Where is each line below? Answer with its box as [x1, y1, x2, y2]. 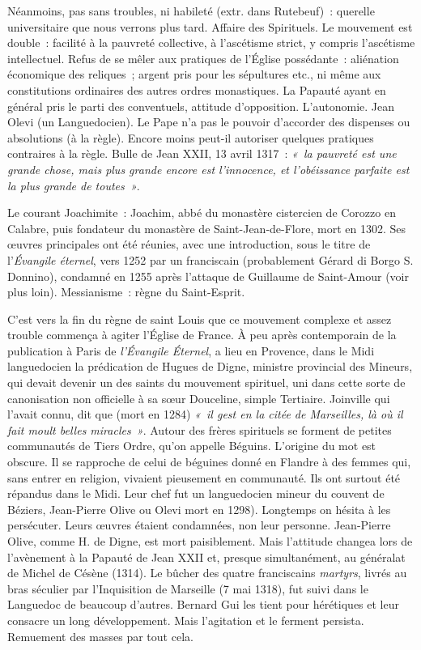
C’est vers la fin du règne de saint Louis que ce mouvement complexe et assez [7, 310, 392, 327]
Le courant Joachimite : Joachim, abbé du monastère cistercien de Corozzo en [7, 204, 396, 221]
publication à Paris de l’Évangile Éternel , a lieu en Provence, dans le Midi [7, 342, 375, 359]
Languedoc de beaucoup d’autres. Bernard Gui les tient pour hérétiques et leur [7, 596, 399, 613]
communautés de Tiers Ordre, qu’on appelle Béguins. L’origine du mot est [7, 437, 376, 454]
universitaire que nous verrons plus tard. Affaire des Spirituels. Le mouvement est [7, 18, 413, 35]
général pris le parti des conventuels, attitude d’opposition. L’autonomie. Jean [7, 97, 395, 114]
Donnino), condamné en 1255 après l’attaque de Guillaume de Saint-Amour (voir [7, 267, 409, 284]
